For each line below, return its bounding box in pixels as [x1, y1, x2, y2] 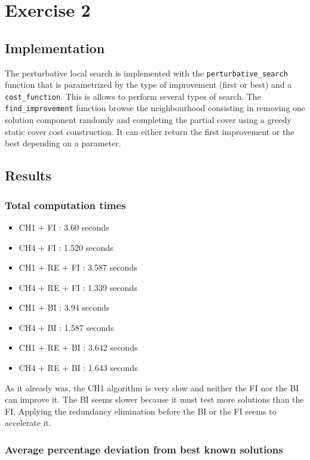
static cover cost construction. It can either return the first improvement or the [5, 125, 294, 137]
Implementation [5, 38, 105, 57]
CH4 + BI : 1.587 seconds [19, 321, 114, 333]
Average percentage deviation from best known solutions [5, 441, 283, 456]
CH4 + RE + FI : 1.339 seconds [19, 281, 137, 293]
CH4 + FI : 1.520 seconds [19, 241, 113, 253]
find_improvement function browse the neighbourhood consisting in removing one [5, 102, 306, 114]
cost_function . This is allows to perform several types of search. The [5, 90, 261, 102]
